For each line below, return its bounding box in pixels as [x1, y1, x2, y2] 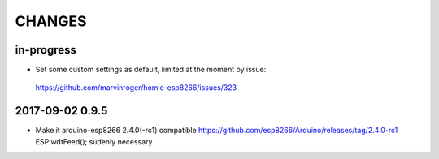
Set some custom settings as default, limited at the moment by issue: [35, 65, 267, 75]
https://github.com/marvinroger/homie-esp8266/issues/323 [35, 83, 237, 92]
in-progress [15, 43, 77, 57]
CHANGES [15, 12, 87, 30]
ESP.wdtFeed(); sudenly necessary [35, 136, 153, 146]
